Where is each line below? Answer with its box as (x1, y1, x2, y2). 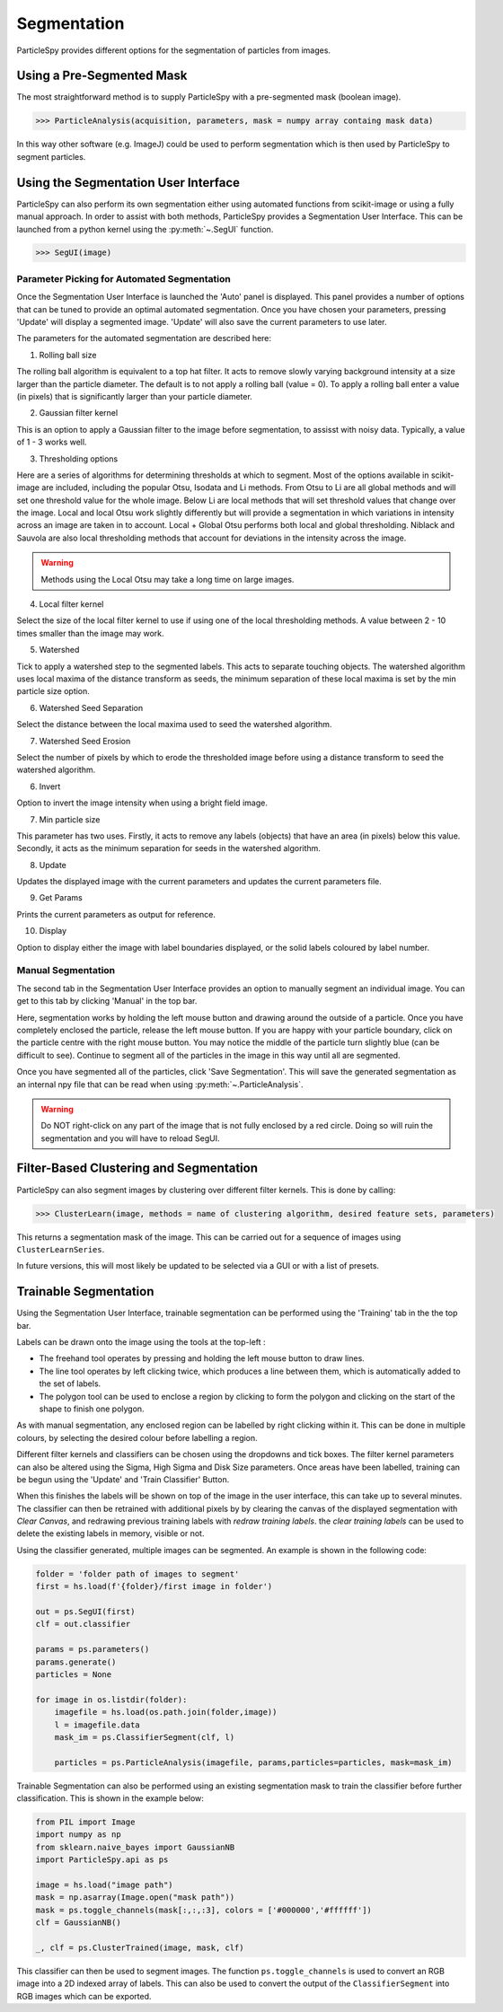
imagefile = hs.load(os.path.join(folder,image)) (54, 1707, 278, 1718)
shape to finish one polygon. (39, 1403, 145, 1414)
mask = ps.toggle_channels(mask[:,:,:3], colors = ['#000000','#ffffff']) (35, 1904, 373, 1915)
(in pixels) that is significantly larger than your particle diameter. (16, 391, 253, 401)
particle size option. (16, 686, 90, 697)
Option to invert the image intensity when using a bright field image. (16, 797, 269, 808)
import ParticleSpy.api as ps (35, 1855, 169, 1865)
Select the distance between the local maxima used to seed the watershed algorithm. (16, 719, 332, 730)
